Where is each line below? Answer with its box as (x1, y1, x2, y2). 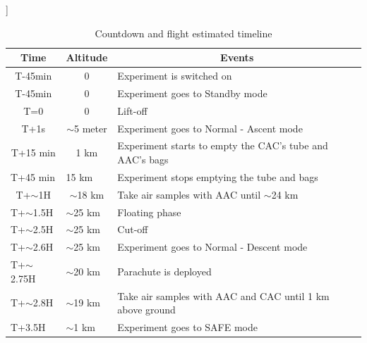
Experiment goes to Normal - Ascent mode (117, 120, 303, 135)
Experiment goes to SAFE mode (117, 319, 258, 334)
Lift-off (117, 103, 148, 118)
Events (220, 50, 254, 65)
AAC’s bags (117, 152, 169, 166)
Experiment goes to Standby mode (117, 85, 267, 100)
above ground (117, 302, 176, 317)
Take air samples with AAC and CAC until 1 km (117, 288, 330, 303)
